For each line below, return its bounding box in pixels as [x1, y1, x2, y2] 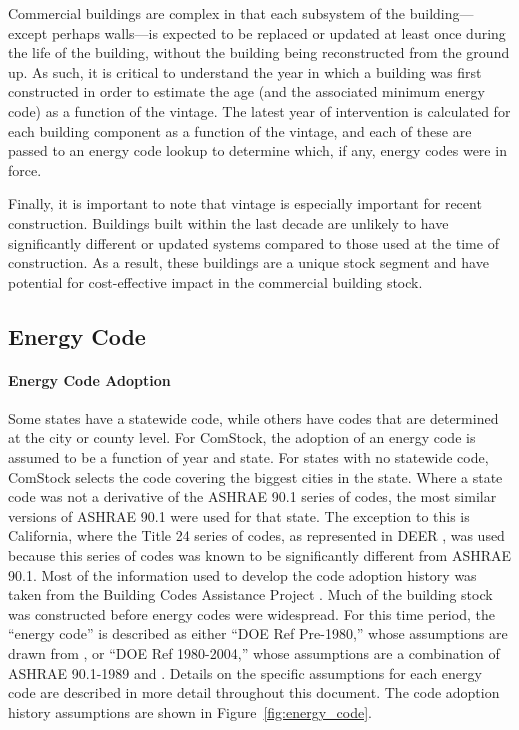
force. [8, 159, 42, 180]
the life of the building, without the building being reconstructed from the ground [8, 42, 510, 63]
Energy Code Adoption [8, 369, 171, 390]
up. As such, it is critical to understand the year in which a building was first [8, 61, 482, 82]
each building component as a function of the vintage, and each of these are [8, 120, 472, 141]
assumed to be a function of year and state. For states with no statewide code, [8, 447, 489, 468]
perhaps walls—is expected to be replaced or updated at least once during [51, 22, 506, 43]
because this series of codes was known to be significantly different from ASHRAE [8, 545, 512, 566]
